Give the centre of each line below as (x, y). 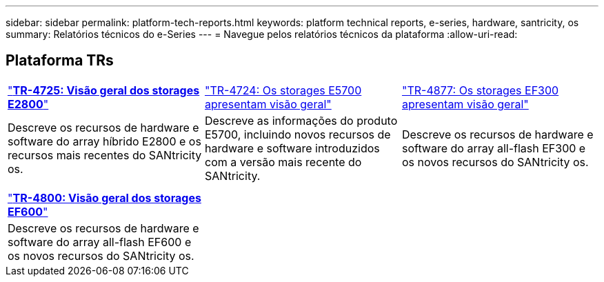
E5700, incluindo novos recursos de (298, 134)
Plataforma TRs (60, 61)
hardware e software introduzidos (292, 148)
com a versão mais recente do (283, 162)
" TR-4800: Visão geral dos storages (104, 198)
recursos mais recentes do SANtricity (105, 155)
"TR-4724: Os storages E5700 (283, 90)
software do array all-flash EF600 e (100, 242)
